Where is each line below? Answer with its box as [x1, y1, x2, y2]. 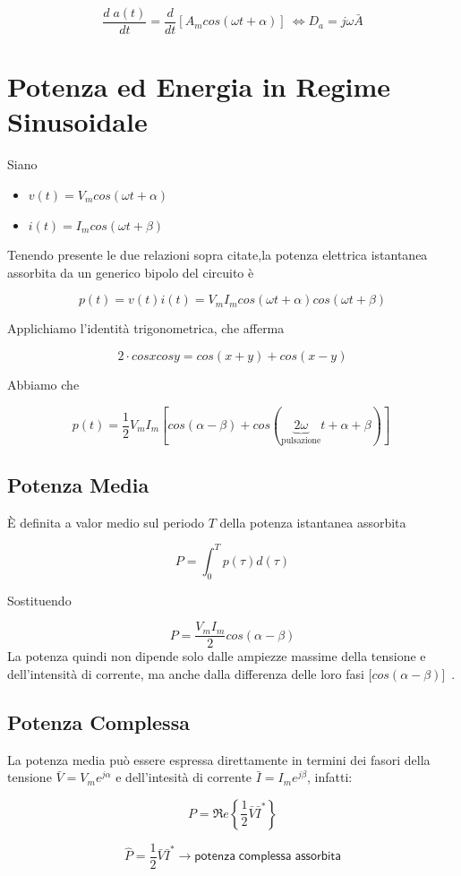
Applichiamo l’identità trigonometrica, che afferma [7, 319, 285, 338]
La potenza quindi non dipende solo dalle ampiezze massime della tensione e [7, 647, 426, 666]
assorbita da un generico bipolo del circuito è [7, 262, 254, 281]
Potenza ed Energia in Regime [7, 68, 391, 105]
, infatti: [307, 768, 353, 786]
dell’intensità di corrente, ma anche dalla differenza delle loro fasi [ [7, 664, 372, 683]
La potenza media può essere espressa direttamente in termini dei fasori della [7, 750, 431, 769]
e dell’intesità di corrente [115, 768, 252, 786]
